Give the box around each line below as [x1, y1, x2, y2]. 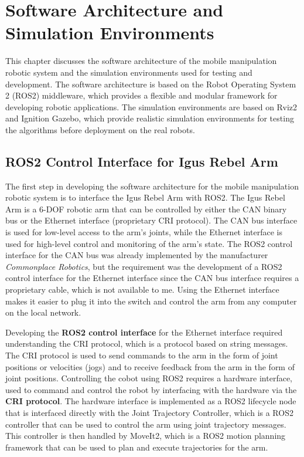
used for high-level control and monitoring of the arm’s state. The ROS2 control [5, 237, 293, 249]
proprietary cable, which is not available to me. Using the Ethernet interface [5, 283, 279, 296]
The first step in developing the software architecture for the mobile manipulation [5, 180, 299, 192]
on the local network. [5, 306, 81, 319]
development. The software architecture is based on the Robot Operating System [5, 77, 296, 90]
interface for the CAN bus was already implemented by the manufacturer [5, 249, 268, 261]
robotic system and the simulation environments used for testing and [5, 66, 252, 78]
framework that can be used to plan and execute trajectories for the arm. [5, 441, 268, 453]
